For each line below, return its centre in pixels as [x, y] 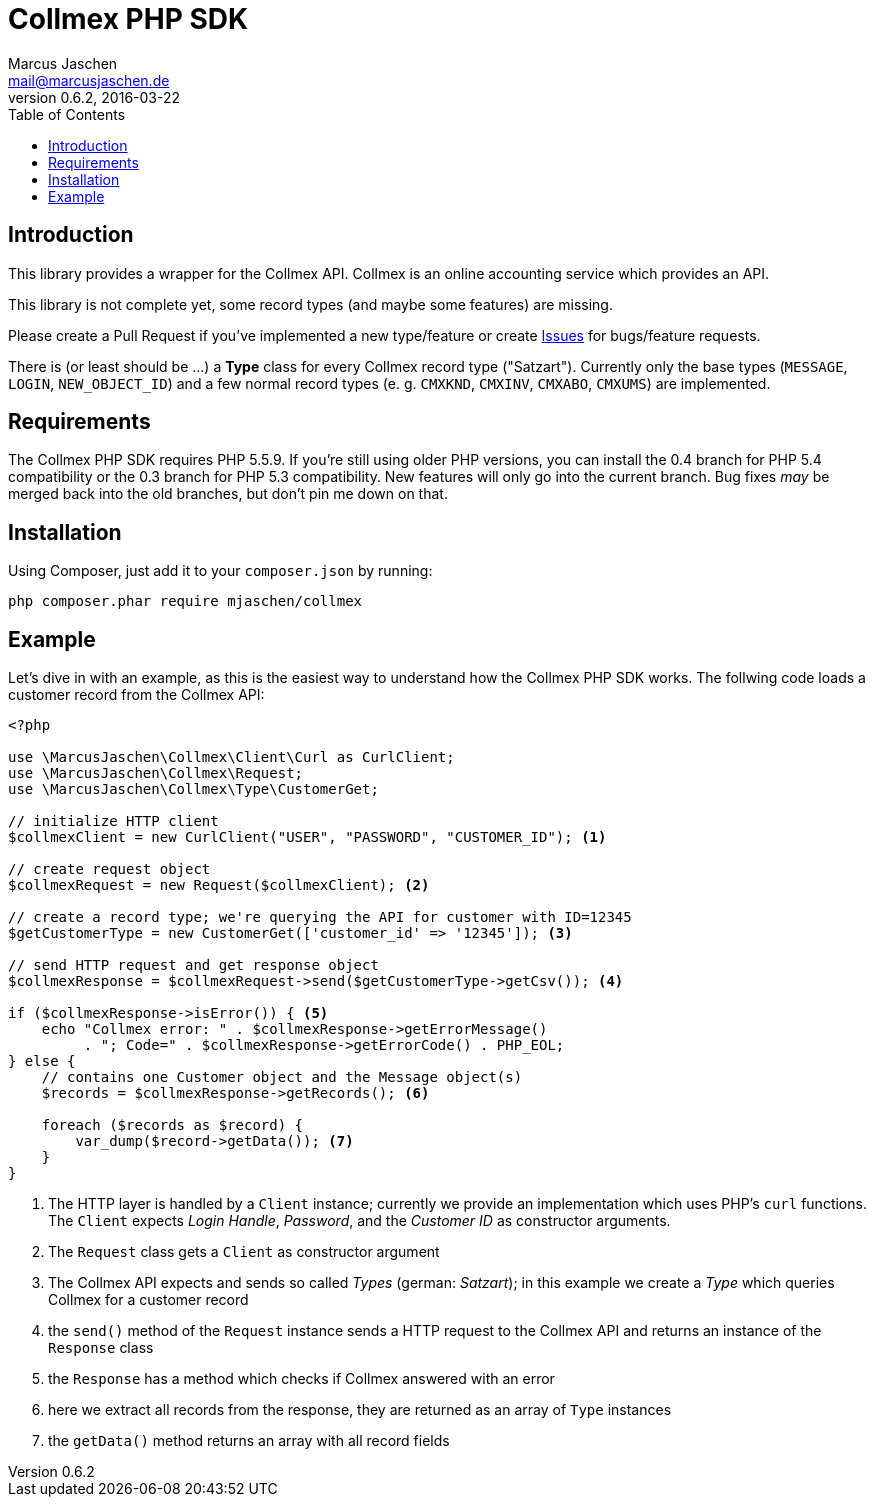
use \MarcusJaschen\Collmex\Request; [156, 773]
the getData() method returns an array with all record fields [249, 1441]
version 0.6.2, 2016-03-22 [94, 97]
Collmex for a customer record [148, 1300]
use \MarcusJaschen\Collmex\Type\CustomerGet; [193, 789]
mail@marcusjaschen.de [89, 80]
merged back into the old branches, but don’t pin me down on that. [228, 494]
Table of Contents [67, 114]
